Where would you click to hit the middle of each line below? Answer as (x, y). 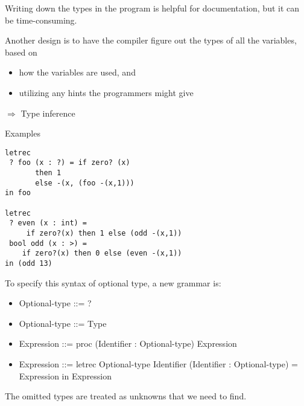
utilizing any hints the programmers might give (106, 92)
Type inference (48, 113)
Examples (23, 133)
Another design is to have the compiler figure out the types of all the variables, (151, 40)
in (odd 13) (29, 263)
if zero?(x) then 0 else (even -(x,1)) (102, 253)
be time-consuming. (41, 20)
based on (21, 52)
